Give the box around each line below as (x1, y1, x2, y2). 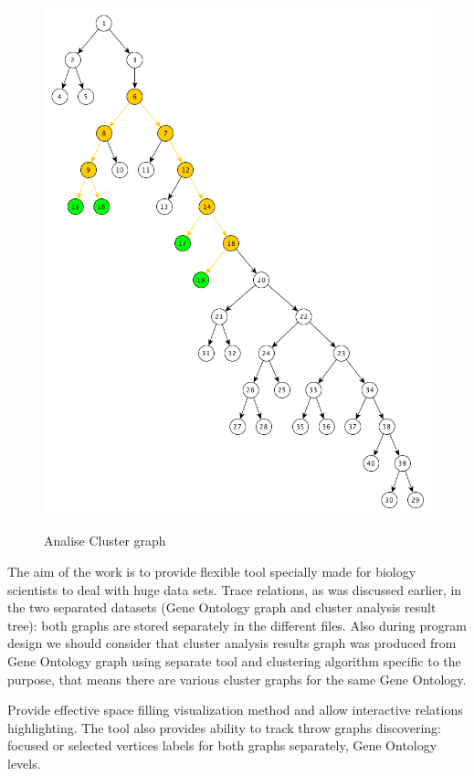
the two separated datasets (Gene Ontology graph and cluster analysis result (7, 598, 437, 617)
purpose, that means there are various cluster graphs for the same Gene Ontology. (7, 669, 467, 688)
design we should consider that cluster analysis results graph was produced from (7, 633, 457, 653)
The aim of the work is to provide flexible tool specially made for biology (7, 561, 416, 580)
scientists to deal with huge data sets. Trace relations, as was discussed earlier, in (7, 579, 462, 599)
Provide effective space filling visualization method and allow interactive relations (7, 700, 463, 719)
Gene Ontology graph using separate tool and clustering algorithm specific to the (7, 651, 461, 670)
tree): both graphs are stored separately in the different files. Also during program (7, 615, 467, 634)
